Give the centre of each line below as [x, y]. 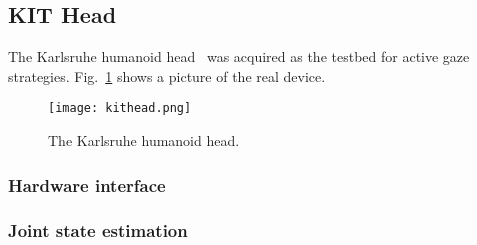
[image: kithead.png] [120, 108]
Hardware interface [87, 184]
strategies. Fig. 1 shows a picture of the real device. [167, 75]
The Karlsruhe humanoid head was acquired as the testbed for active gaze [239, 56]
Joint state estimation [98, 230]
